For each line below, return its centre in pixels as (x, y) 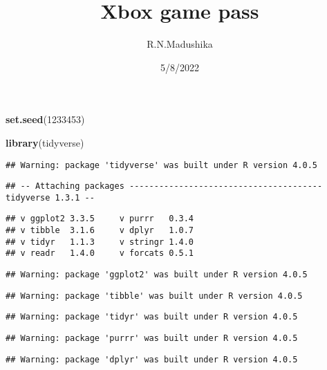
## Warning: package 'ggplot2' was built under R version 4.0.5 (157, 275)
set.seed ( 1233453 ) (45, 119)
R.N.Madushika (180, 44)
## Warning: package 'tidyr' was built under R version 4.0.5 (152, 317)
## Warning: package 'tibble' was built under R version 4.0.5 (154, 296)
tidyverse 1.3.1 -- (50, 197)
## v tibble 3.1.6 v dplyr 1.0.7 (100, 231)
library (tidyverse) (45, 142)
